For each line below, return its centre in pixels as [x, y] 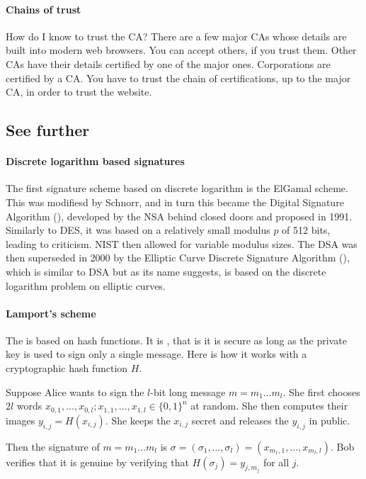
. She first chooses [321, 391]
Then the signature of [53, 446]
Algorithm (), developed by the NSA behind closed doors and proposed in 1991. [179, 216]
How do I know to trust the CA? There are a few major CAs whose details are [176, 36]
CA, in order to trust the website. [79, 92]
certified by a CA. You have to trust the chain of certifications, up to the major [178, 78]
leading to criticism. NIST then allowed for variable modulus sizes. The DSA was [182, 243]
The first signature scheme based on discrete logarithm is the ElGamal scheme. [177, 188]
